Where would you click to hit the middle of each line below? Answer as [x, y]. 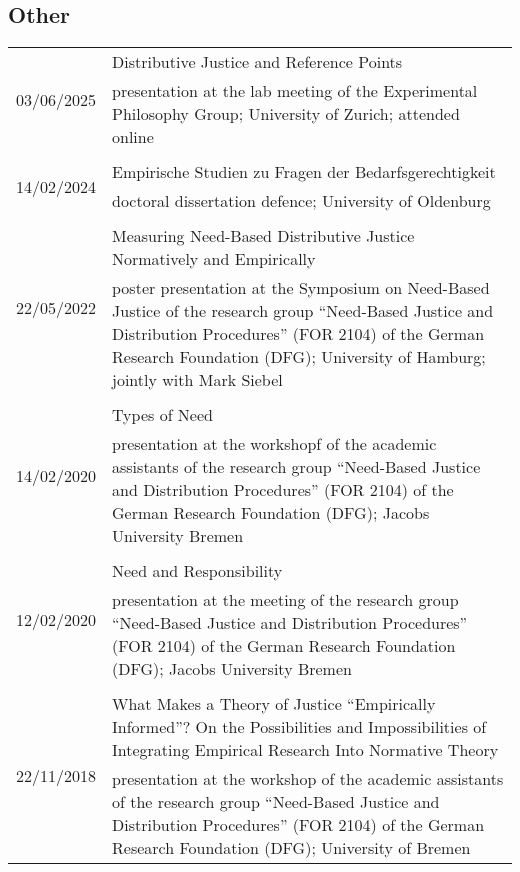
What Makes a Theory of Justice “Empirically [274, 704]
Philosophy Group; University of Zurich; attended [286, 114]
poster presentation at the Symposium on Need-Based [301, 288]
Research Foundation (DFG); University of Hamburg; [299, 357]
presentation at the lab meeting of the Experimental [295, 91]
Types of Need [162, 415]
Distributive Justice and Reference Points [257, 62]
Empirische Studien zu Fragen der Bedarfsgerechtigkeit [304, 172]
